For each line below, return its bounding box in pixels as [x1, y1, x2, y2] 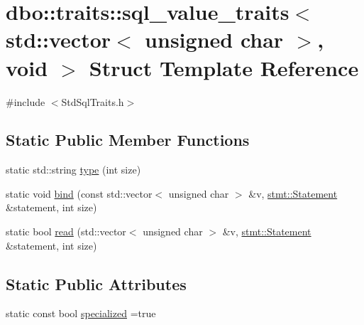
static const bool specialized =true [6, 306, 156, 321]
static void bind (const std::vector [6, 186, 153, 201]
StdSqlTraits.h [61, 94, 124, 109]
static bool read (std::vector [6, 224, 126, 239]
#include [6, 94, 45, 109]
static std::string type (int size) [6, 162, 141, 177]
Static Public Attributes [6, 272, 187, 294]
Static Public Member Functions [6, 129, 250, 151]
